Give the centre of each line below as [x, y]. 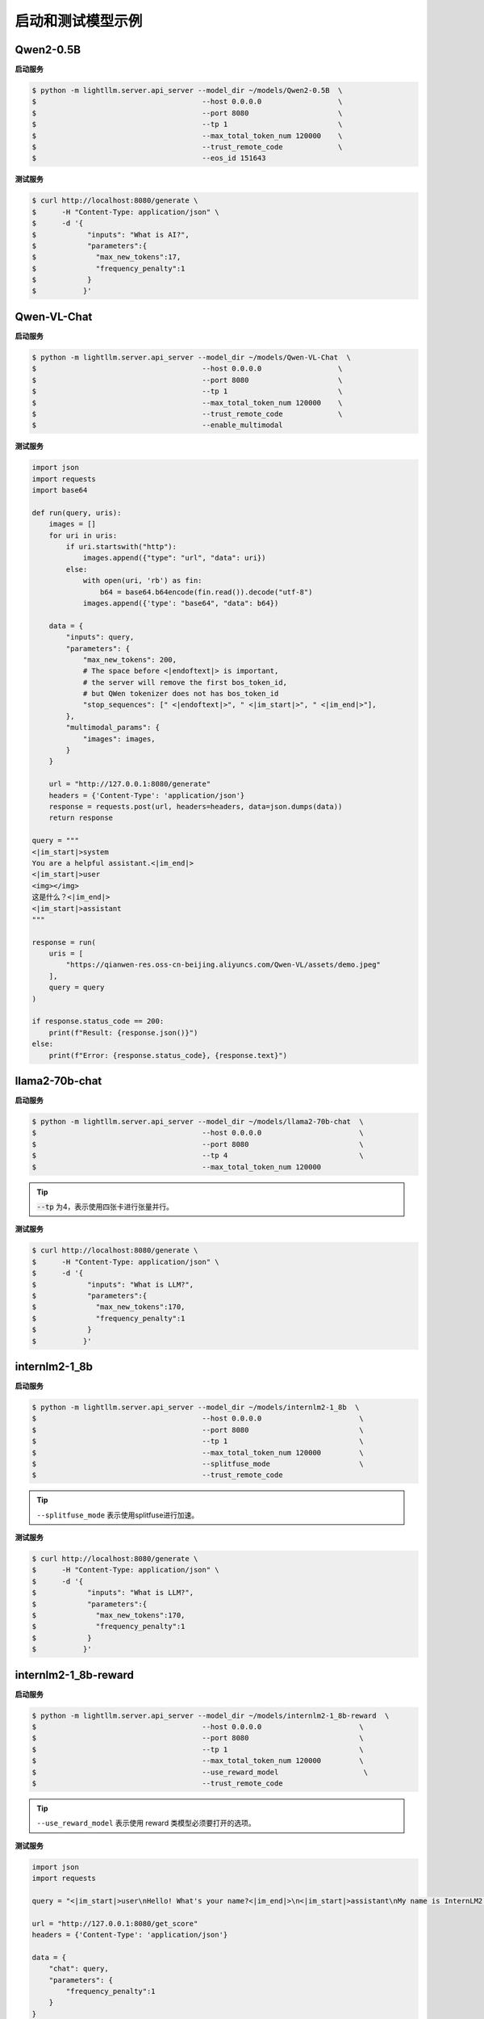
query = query [77, 988]
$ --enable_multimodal [157, 425]
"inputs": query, [100, 637]
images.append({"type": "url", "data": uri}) [174, 558]
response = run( [64, 942]
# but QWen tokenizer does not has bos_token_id [181, 694]
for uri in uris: [83, 535]
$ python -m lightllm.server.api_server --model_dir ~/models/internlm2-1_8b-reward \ [211, 1715]
